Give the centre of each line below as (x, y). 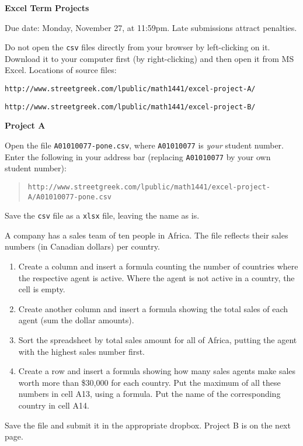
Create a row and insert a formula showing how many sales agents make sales (157, 371)
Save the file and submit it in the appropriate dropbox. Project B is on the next (148, 425)
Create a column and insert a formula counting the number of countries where (158, 266)
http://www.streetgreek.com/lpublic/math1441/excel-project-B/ (130, 107)
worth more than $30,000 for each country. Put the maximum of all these (149, 382)
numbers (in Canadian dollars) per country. (82, 246)
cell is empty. (42, 289)
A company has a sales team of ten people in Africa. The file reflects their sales (147, 235)
